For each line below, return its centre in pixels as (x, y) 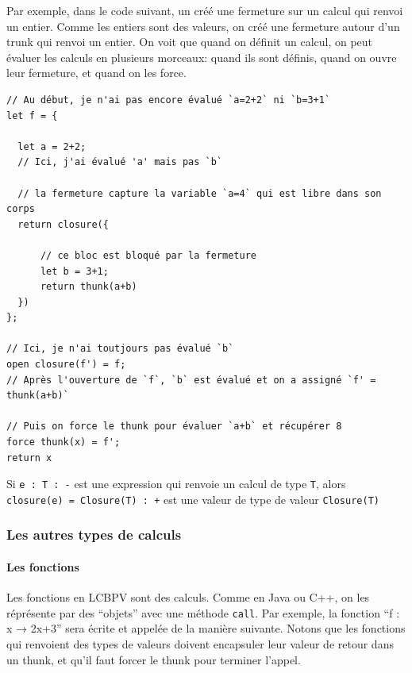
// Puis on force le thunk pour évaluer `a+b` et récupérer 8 (174, 427)
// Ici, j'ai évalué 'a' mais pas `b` (120, 162)
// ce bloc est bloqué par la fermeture (148, 255)
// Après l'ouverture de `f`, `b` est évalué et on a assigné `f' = (191, 380)
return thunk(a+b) (89, 287)
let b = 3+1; (74, 271)
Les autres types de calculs (94, 535)
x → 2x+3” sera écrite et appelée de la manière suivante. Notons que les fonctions (206, 628)
